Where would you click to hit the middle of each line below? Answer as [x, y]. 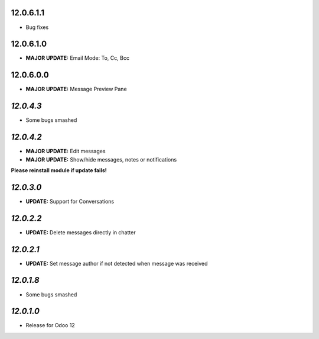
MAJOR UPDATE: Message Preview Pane [76, 89]
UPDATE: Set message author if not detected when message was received [117, 263]
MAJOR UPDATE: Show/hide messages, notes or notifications [101, 159]
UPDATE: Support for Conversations [70, 201]
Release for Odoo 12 [50, 325]
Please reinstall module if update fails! [59, 170]
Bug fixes [37, 27]
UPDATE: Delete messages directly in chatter [81, 232]
